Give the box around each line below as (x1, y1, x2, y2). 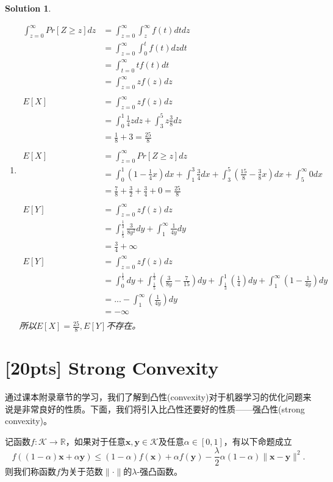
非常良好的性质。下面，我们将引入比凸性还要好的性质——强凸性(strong (21, 402, 305, 415)
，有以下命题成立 (223, 434, 292, 447)
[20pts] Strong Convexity (5, 355, 219, 380)
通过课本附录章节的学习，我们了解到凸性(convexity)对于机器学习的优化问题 (5, 390, 303, 403)
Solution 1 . (5, 2, 51, 14)
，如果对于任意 (65, 434, 126, 447)
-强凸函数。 (137, 464, 183, 477)
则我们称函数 (5, 464, 56, 477)
